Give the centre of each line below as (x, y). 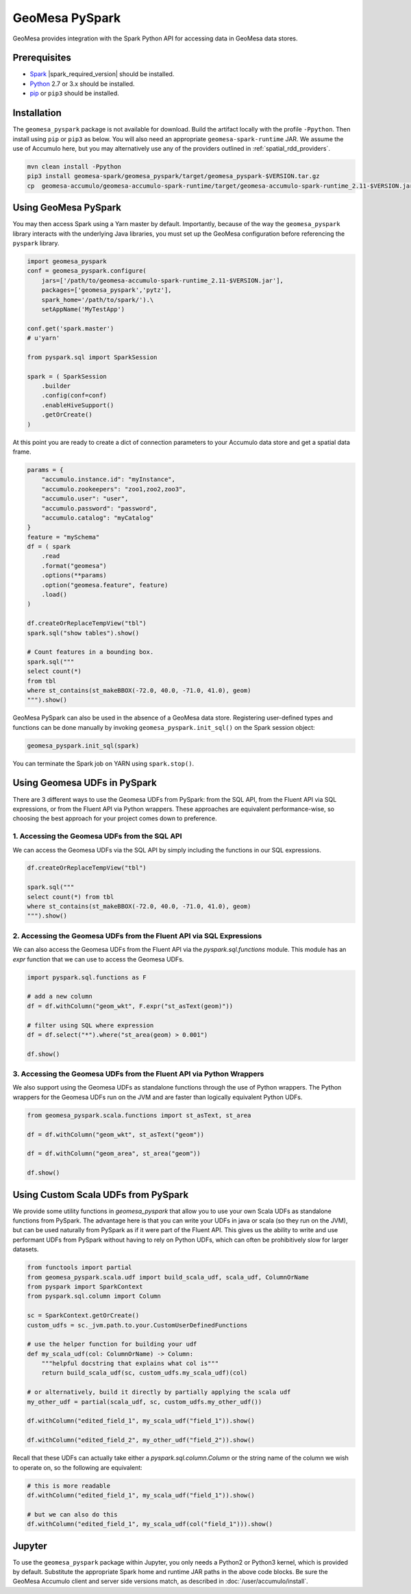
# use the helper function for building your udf (112, 1344)
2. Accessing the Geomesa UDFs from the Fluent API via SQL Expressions (137, 935)
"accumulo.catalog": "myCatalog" (98, 518)
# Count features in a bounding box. (90, 652)
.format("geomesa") (74, 566)
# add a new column (60, 996)
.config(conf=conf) (74, 395)
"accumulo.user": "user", (85, 499)
